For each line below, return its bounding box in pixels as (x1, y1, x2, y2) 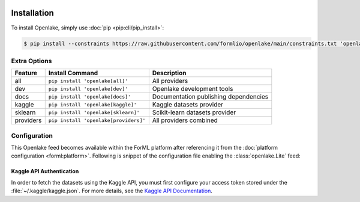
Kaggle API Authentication (11, 168, 79, 175)
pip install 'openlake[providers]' (48, 117, 146, 123)
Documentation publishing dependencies (152, 93, 269, 101)
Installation (11, 8, 54, 18)
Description (152, 69, 187, 78)
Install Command (48, 69, 98, 78)
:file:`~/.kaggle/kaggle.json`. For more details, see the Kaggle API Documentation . (11, 187, 213, 195)
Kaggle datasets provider (152, 100, 224, 109)
